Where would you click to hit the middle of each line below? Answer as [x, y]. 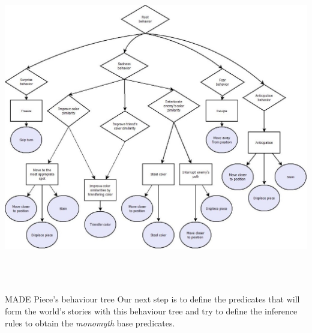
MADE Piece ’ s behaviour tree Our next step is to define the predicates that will [152, 299]
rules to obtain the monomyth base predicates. [90, 322]
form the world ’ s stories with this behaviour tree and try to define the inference [151, 311]
